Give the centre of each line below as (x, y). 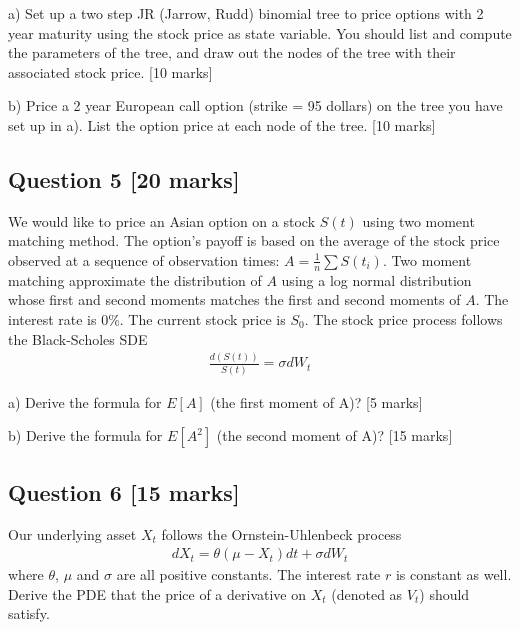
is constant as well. (453, 574)
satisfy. (29, 613)
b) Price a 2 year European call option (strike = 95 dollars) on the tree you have (255, 105)
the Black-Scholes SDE (78, 338)
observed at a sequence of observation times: (144, 259)
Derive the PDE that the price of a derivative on (157, 593)
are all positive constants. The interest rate (248, 574)
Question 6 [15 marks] (124, 491)
